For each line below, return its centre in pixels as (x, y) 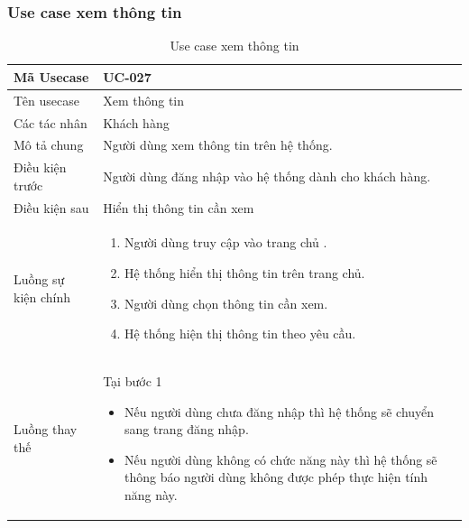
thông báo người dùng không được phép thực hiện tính (276, 477)
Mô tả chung (49, 145)
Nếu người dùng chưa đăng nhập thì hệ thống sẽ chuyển (279, 411)
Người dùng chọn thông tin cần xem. (226, 303)
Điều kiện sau (51, 207)
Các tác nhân (51, 122)
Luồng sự (39, 279)
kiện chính (42, 296)
